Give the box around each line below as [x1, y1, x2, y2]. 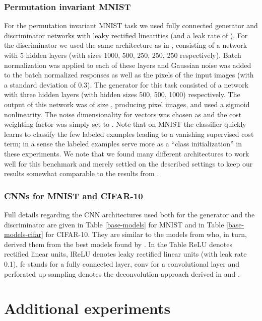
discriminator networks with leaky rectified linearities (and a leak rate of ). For [4, 30, 248, 40]
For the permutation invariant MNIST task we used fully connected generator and [4, 20, 258, 31]
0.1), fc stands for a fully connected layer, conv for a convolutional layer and [4, 258, 239, 269]
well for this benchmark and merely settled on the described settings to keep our [4, 158, 253, 169]
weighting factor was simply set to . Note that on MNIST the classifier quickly [4, 119, 246, 129]
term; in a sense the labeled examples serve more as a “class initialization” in [4, 138, 242, 149]
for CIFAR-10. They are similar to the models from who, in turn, [45, 229, 247, 239]
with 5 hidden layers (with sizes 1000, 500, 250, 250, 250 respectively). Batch [4, 50, 241, 60]
